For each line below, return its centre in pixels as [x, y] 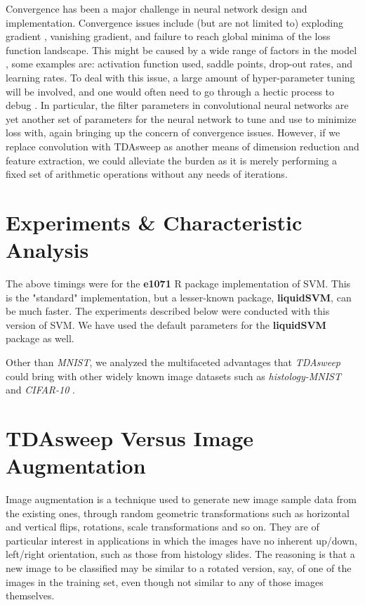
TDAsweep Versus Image [130, 437]
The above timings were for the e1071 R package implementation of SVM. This [178, 284]
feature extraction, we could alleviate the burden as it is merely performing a [172, 160]
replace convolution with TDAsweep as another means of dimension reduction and [182, 146]
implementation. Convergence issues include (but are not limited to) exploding [174, 22]
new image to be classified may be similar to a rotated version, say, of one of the [179, 568]
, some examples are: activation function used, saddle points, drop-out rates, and [179, 64]
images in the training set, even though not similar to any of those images [165, 581]
